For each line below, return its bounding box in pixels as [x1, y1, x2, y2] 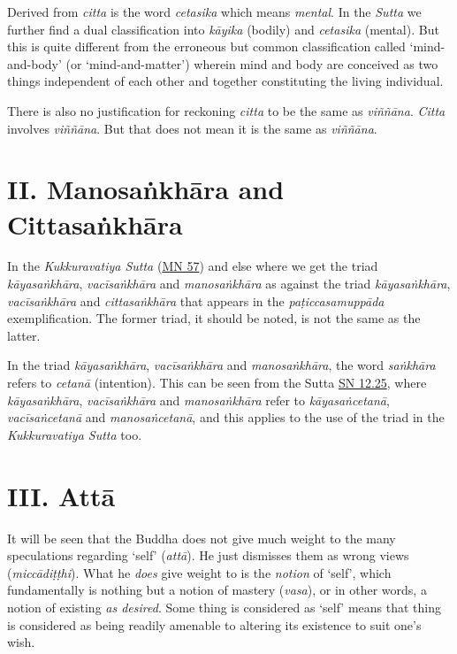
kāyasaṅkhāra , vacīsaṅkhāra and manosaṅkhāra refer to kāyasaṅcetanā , [7, 390, 390, 409]
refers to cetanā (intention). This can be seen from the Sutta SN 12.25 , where [7, 373, 427, 392]
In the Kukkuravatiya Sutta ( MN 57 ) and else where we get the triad [7, 257, 378, 275]
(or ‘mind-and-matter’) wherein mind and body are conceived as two [65, 54, 438, 73]
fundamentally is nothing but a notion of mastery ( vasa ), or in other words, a [7, 581, 427, 599]
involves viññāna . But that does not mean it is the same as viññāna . [7, 119, 377, 137]
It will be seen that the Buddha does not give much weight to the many [7, 528, 396, 547]
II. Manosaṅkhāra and [7, 171, 285, 207]
